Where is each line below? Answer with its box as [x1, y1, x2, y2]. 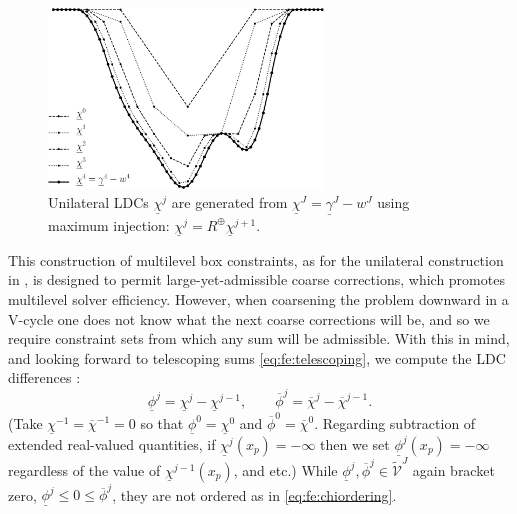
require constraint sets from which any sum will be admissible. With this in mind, [8, 328, 510, 349]
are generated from [171, 192, 288, 213]
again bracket [412, 459, 495, 480]
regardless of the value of [8, 459, 161, 480]
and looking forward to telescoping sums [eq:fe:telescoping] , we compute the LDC [8, 347, 506, 368]
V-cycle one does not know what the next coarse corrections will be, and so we [8, 308, 490, 329]
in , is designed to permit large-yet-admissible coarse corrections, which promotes [8, 269, 505, 290]
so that [140, 412, 184, 433]
